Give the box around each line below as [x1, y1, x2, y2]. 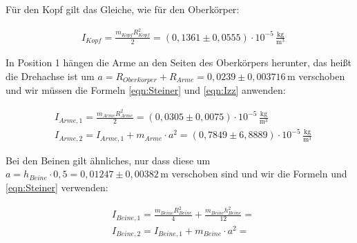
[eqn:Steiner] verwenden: [6, 179, 108, 194]
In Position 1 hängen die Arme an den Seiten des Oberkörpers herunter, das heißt [6, 55, 351, 70]
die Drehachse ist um [6, 68, 95, 83]
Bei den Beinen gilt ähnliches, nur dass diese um [6, 153, 211, 167]
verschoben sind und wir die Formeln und [171, 166, 347, 181]
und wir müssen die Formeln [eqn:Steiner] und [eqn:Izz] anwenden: [6, 83, 286, 97]
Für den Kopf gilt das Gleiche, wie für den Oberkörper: [6, 2, 240, 16]
